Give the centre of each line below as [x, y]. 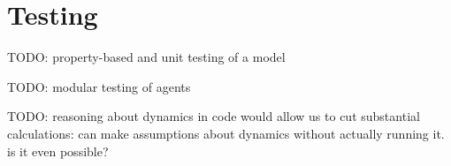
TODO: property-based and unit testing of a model [146, 57]
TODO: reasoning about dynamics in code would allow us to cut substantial [214, 116]
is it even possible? [58, 151]
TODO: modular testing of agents [99, 86]
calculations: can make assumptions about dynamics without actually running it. [226, 133]
